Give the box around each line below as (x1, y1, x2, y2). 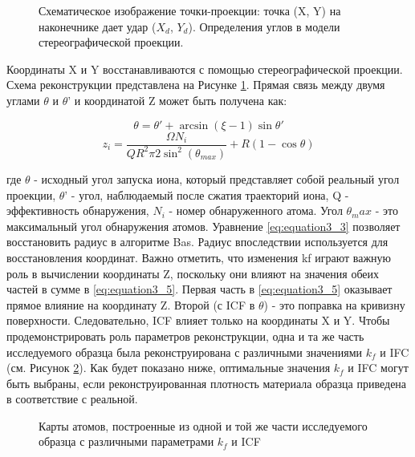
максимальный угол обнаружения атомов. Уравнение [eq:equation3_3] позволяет (6, 217, 401, 234)
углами (6, 91, 40, 108)
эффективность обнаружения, (6, 202, 149, 219)
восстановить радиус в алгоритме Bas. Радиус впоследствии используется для (6, 233, 389, 250)
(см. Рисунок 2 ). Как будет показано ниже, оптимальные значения (6, 359, 331, 376)
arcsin (179, 119, 209, 131)
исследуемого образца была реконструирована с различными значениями (6, 343, 363, 360)
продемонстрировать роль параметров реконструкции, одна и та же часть (6, 327, 364, 344)
